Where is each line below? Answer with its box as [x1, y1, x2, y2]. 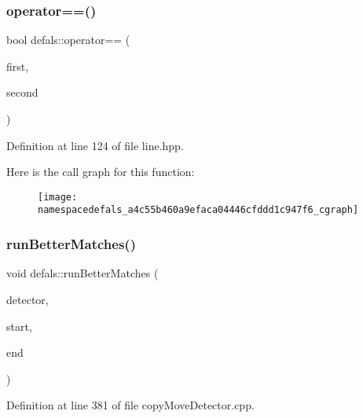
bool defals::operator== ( [6, 31, 130, 48]
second [6, 84, 38, 101]
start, [6, 317, 32, 334]
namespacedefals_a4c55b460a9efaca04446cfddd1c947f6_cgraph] [38, 204, 359, 216]
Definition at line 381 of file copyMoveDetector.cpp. [6, 397, 255, 413]
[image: [38, 191, 78, 203]
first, [6, 57, 29, 74]
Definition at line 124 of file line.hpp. [6, 137, 184, 153]
